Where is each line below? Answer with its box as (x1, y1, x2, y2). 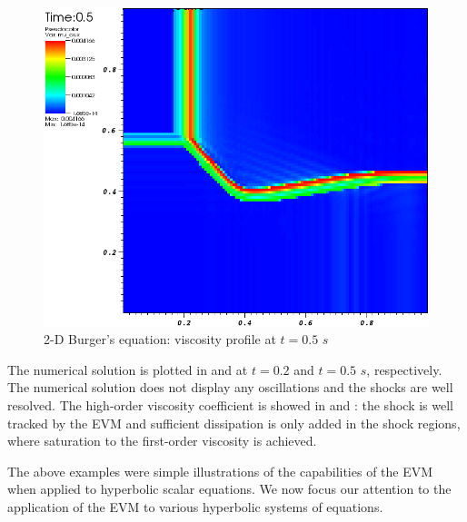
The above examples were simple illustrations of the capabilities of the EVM (7, 461, 433, 480)
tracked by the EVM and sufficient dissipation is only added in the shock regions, (7, 413, 461, 432)
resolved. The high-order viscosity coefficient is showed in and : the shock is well (7, 395, 453, 414)
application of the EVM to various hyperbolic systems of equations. (7, 497, 383, 516)
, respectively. (366, 359, 442, 379)
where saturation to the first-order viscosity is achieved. (7, 431, 317, 450)
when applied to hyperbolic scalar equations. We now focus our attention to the (7, 479, 452, 498)
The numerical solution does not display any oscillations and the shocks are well (7, 378, 453, 397)
